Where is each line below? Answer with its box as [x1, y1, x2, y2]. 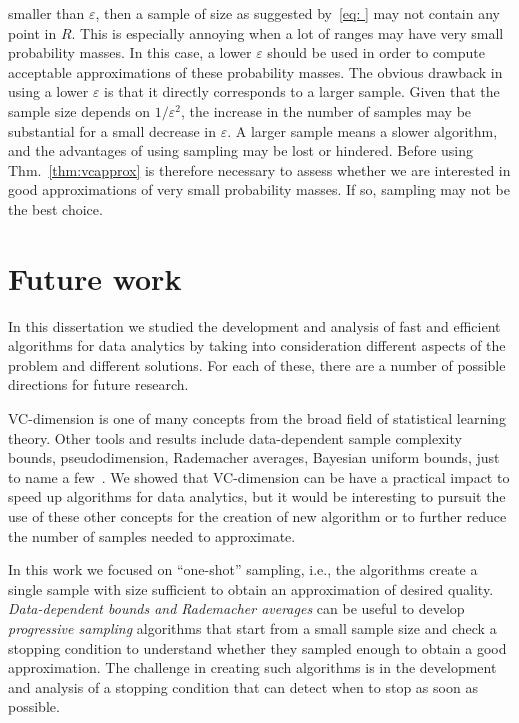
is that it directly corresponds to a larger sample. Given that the [104, 81, 500, 102]
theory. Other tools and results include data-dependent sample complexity [8, 427, 462, 448]
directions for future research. [8, 374, 189, 395]
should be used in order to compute [267, 42, 485, 63]
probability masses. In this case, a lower [8, 42, 252, 63]
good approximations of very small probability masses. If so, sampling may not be [8, 179, 510, 200]
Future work [8, 257, 182, 298]
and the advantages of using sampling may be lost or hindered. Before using [8, 140, 474, 161]
